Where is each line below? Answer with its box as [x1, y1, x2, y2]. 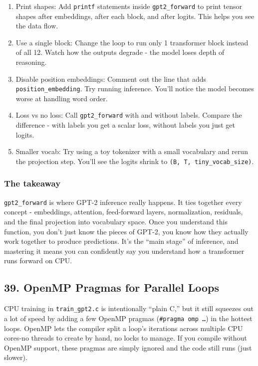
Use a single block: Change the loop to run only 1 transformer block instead [15, 37, 249, 47]
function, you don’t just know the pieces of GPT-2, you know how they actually [4, 226, 249, 236]
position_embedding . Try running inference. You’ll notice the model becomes [15, 83, 254, 94]
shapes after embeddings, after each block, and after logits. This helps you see [15, 10, 255, 21]
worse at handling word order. [15, 93, 108, 103]
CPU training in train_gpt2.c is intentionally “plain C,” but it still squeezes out [4, 303, 254, 314]
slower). [4, 352, 27, 363]
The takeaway [4, 177, 61, 189]
